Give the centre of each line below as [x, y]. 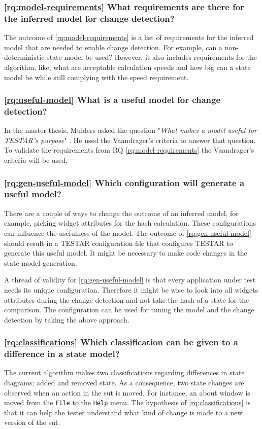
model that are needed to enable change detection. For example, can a [113, 47]
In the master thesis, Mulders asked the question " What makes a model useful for [130, 130]
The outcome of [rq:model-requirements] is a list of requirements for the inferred [129, 37]
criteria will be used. [36, 160]
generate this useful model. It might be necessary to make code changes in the [126, 253]
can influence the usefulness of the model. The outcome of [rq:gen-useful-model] [128, 233]
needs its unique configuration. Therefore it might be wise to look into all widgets [131, 289]
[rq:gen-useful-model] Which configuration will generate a [124, 182]
